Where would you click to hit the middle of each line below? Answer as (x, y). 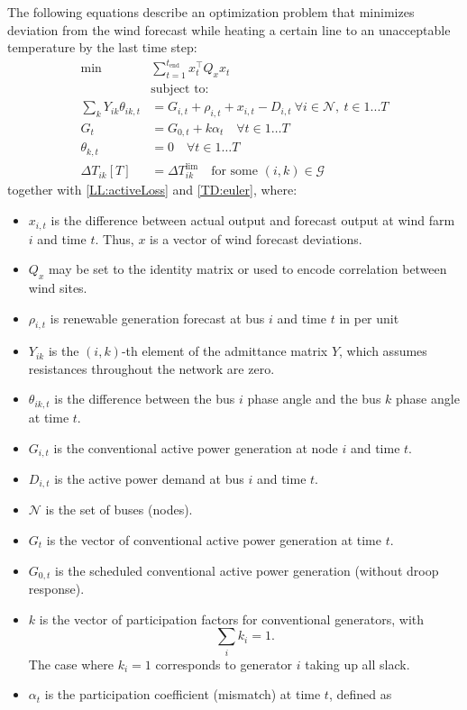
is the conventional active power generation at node (196, 447)
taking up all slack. (357, 664)
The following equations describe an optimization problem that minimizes (211, 12)
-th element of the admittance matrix (224, 351)
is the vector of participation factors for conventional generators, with (232, 619)
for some (234, 172)
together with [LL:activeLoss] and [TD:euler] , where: (152, 190)
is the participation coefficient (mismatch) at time (183, 694)
